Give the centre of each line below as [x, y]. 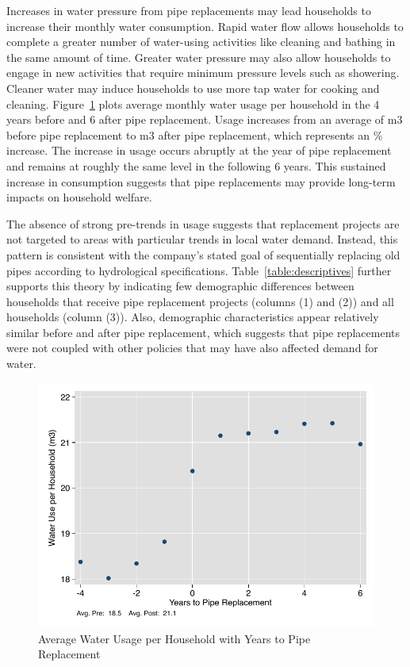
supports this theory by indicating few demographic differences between [180, 286]
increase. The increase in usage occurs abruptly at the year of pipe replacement [199, 150]
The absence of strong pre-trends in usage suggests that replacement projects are [203, 223]
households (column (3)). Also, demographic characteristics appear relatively [193, 317]
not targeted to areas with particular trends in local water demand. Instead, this [202, 239]
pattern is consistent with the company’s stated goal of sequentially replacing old [203, 254]
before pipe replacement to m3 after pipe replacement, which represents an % [195, 134]
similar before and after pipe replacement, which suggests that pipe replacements [203, 332]
